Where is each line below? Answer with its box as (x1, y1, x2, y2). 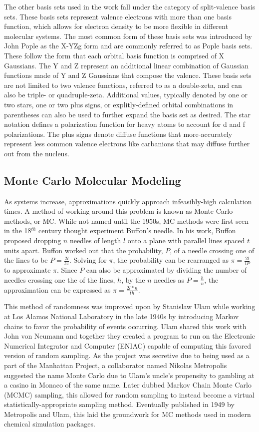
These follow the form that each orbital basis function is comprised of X (4, 50, 225, 60)
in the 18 (4, 225, 31, 236)
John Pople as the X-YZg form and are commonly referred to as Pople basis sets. (4, 40, 253, 51)
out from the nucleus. (4, 148, 69, 158)
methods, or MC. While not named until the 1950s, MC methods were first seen (4, 215, 249, 226)
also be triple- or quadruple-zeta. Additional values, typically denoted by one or (4, 89, 248, 100)
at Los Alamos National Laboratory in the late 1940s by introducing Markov (4, 311, 239, 321)
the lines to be (4, 255, 48, 265)
